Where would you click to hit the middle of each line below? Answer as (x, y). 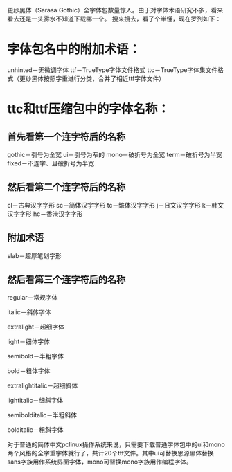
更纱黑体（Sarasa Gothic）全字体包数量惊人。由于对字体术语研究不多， (109, 10)
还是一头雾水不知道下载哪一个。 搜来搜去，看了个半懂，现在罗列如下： (120, 19)
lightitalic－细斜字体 (35, 401)
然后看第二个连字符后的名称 (66, 187)
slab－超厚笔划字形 (35, 255)
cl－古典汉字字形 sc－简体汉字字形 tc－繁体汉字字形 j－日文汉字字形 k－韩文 (116, 205)
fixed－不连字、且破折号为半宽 (51, 163)
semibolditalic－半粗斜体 (42, 415)
